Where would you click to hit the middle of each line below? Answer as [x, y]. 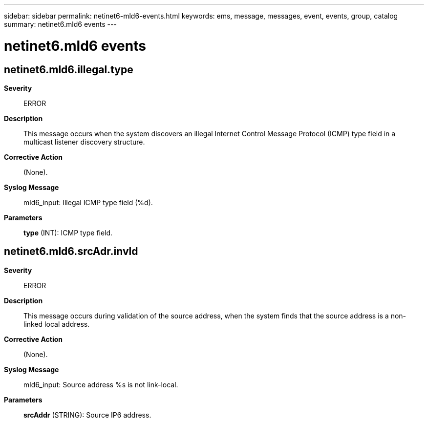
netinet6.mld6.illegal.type [69, 69]
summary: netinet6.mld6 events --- [60, 24]
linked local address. [57, 324]
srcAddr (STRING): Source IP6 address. [87, 415]
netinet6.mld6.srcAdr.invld [71, 252]
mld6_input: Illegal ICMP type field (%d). [88, 202]
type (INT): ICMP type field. [68, 232]
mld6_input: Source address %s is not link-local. [101, 384]
